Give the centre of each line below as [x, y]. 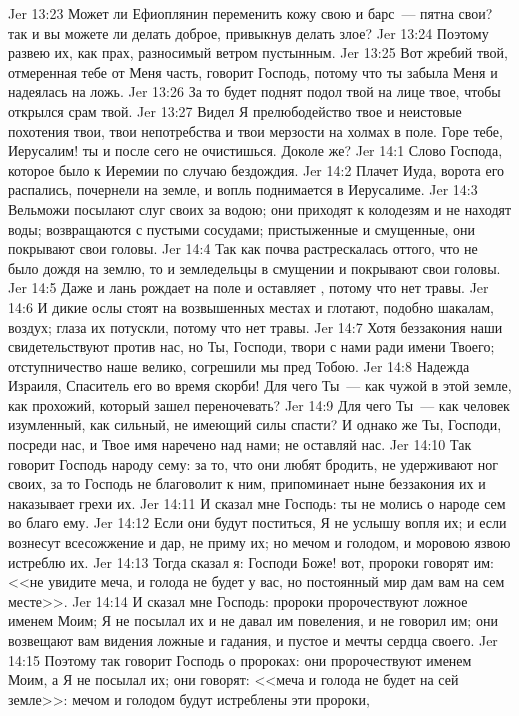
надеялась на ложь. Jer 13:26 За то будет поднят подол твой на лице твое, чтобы [254, 91]
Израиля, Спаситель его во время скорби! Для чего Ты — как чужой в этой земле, [260, 385]
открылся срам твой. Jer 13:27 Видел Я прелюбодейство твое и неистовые [235, 110]
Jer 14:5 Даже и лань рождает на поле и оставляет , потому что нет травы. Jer [248, 287]
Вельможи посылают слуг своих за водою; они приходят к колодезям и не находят [260, 208]
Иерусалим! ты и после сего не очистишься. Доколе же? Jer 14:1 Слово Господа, [255, 150]
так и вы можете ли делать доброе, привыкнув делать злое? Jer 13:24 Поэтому [248, 32]
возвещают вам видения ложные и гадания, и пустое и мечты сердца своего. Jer [253, 640]
